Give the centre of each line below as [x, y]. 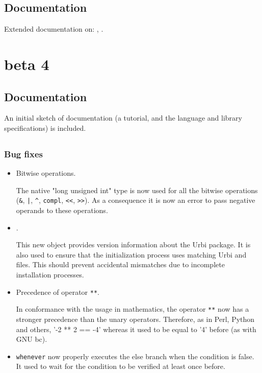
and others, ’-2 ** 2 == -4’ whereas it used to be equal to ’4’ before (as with [136, 329]
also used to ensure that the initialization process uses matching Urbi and [131, 254]
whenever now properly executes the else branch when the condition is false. [135, 356]
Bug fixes [23, 154]
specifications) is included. [45, 127]
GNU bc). [32, 339]
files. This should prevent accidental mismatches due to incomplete [120, 264]
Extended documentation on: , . [54, 29]
